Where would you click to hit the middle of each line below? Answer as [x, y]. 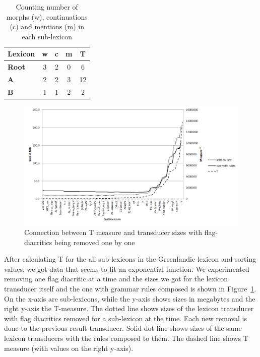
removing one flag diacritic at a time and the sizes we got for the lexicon [116, 279]
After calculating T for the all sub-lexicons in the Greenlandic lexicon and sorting [130, 259]
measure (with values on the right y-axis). [69, 348]
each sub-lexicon [47, 36]
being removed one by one [95, 242]
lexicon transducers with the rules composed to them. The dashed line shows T [126, 338]
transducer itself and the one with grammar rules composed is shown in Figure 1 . [130, 289]
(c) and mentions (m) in [47, 26]
